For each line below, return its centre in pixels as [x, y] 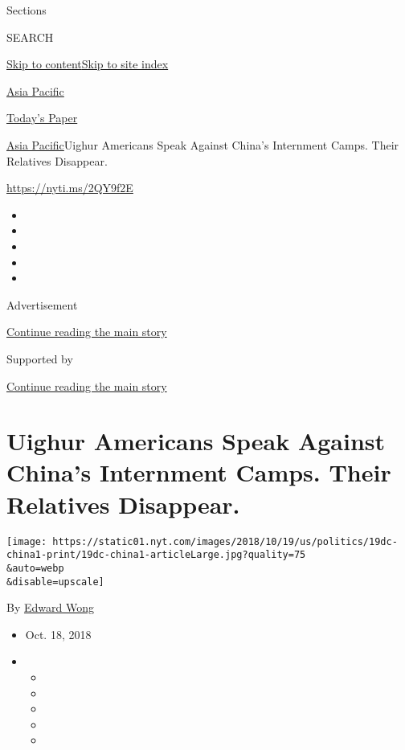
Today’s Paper [42, 118]
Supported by [40, 358]
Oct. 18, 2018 [58, 634]
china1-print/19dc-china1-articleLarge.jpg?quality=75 [156, 555]
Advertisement [42, 304]
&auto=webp [35, 568]
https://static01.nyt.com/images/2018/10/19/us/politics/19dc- [225, 541]
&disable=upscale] [55, 582]
